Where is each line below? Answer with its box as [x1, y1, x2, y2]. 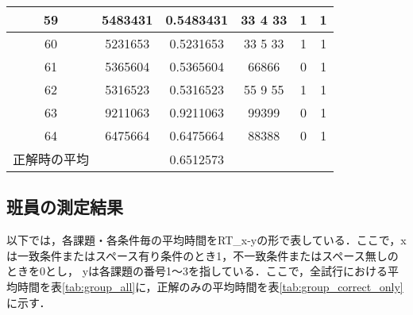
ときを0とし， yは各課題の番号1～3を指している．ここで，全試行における [6, 263, 388, 279]
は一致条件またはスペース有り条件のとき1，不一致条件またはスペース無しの [6, 247, 399, 263]
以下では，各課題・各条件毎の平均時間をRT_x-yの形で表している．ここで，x [6, 232, 407, 248]
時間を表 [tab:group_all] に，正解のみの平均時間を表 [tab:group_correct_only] [17, 278, 403, 294]
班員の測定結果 [6, 194, 123, 219]
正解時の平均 [13, 150, 90, 168]
